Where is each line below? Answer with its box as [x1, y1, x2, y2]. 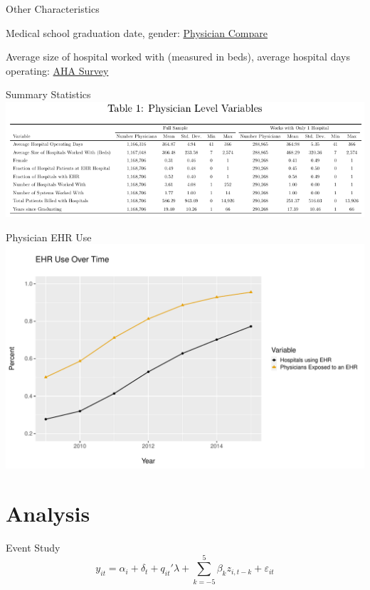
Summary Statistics [6, 87, 91, 102]
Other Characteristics [6, 1, 100, 16]
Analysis [6, 498, 90, 527]
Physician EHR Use [6, 229, 92, 244]
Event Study [6, 539, 60, 554]
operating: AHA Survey [6, 63, 109, 78]
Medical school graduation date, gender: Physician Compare [6, 25, 268, 40]
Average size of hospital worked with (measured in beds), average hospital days [6, 49, 350, 64]
